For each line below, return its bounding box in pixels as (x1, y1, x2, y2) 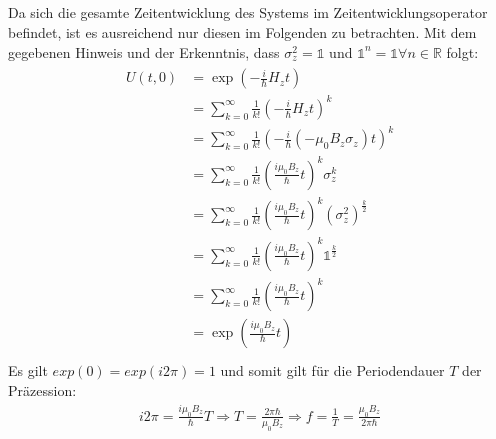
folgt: (446, 41, 479, 62)
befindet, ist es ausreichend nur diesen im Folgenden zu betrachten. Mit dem (8, 21, 477, 42)
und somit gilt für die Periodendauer (220, 360, 445, 381)
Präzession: (8, 380, 77, 401)
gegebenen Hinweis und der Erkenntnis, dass (8, 41, 280, 62)
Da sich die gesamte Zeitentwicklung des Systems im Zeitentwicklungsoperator (8, 2, 488, 23)
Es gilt (8, 360, 48, 381)
